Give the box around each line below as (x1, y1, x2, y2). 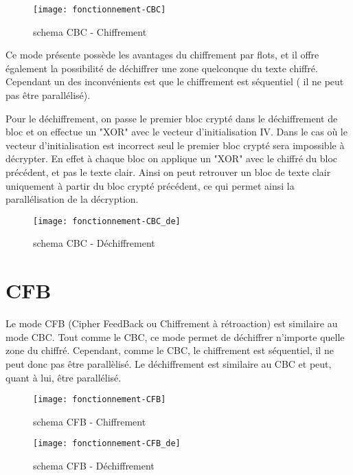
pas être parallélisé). (5, 88, 91, 102)
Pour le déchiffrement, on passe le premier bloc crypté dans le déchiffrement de (5, 111, 338, 125)
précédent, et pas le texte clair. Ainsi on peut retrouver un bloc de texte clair (5, 165, 331, 179)
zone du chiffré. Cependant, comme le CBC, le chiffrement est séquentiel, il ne (5, 343, 334, 357)
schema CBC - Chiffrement (33, 24, 147, 38)
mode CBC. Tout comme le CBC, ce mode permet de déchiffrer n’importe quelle (5, 329, 345, 344)
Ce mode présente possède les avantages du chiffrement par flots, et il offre (5, 47, 319, 62)
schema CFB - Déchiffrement (33, 459, 155, 473)
